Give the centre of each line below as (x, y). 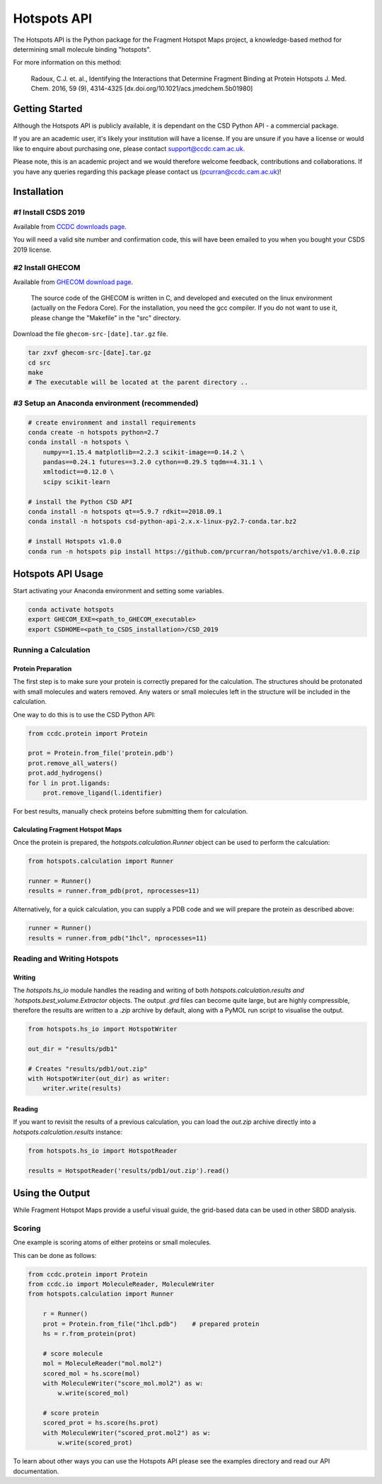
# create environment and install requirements (112, 422)
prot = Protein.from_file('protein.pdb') (101, 753)
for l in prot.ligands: (69, 783)
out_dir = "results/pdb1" (73, 1049)
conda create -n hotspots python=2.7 (93, 432)
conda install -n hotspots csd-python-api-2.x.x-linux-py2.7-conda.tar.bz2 (162, 522)
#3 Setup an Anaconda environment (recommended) (106, 403)
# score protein (71, 1413)
